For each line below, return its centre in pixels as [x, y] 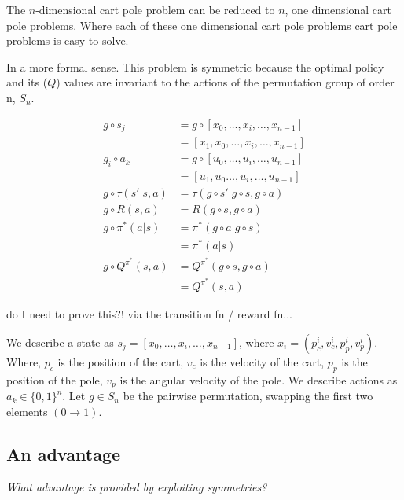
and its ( [27, 82]
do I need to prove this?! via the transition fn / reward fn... [149, 314]
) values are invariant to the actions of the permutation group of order [225, 82]
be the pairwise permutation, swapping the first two [248, 396]
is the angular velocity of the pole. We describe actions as [259, 379]
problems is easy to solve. [68, 40]
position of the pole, [55, 379]
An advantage [64, 453]
